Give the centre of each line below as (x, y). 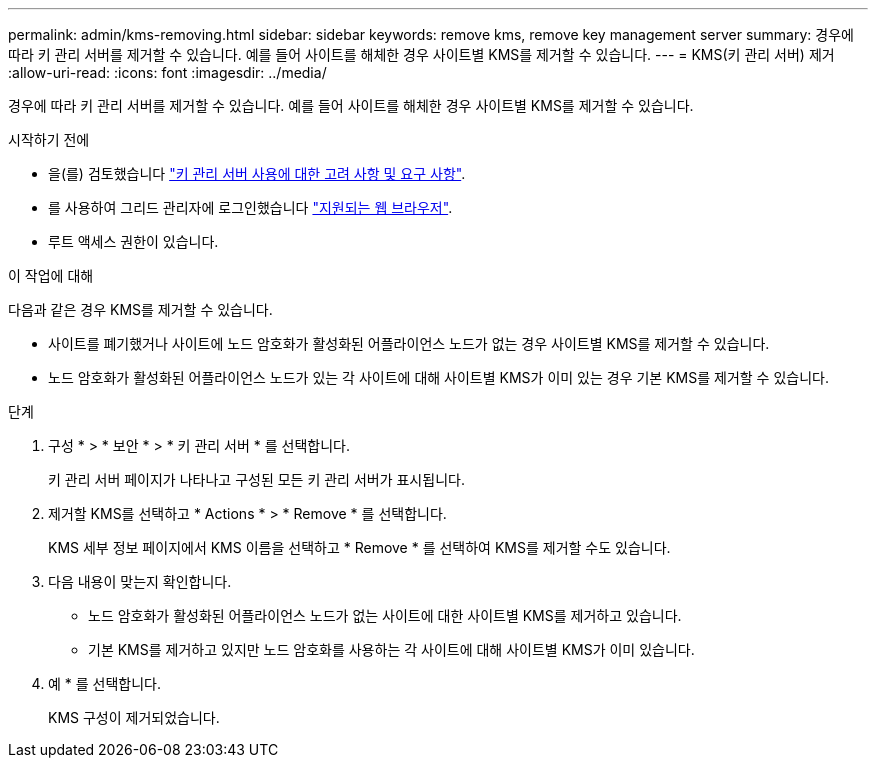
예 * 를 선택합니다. (105, 683)
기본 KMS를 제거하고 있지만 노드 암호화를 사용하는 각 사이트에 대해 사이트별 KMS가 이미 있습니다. (391, 649)
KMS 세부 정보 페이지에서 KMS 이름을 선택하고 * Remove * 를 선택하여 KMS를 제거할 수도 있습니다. (359, 547)
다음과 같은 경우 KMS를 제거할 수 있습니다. (140, 309)
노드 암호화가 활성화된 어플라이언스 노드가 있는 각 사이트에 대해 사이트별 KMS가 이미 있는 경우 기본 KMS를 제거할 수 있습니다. (438, 377)
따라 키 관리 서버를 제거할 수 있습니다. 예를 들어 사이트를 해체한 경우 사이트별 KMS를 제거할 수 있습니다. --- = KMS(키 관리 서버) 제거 (421, 54)
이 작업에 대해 (51, 275)
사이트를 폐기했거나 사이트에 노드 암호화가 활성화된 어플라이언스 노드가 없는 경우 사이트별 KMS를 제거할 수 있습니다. (409, 343)
